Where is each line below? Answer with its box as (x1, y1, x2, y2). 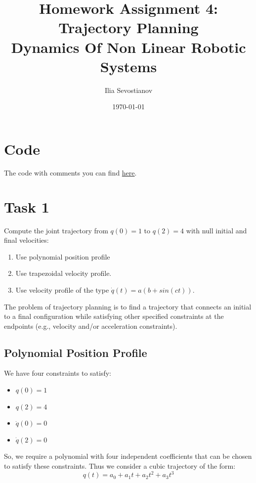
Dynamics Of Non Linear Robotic (11, 37, 246, 57)
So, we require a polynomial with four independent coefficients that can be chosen (4, 451, 252, 461)
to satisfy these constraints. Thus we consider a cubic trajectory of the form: (4, 461, 236, 471)
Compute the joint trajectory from (4, 225, 108, 235)
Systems (100, 56, 157, 76)
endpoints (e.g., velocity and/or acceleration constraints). (4, 320, 177, 331)
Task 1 (4, 196, 49, 217)
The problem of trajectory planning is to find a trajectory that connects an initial (4, 301, 252, 311)
